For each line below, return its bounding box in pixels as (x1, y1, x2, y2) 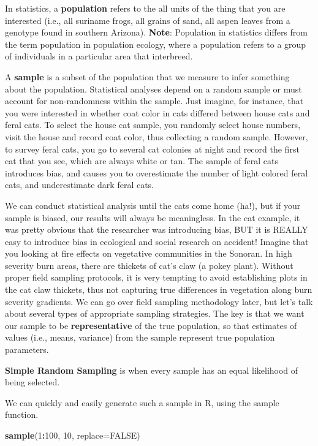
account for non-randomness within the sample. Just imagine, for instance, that (5, 94, 304, 107)
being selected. (5, 376, 60, 388)
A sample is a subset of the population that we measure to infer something (5, 70, 290, 83)
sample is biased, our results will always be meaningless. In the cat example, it (5, 211, 300, 224)
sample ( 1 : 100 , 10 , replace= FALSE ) (5, 429, 140, 441)
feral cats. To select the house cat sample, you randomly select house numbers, (5, 118, 301, 131)
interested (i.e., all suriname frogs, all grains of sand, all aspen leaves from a (5, 13, 290, 26)
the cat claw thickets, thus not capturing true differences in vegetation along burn (5, 283, 312, 296)
